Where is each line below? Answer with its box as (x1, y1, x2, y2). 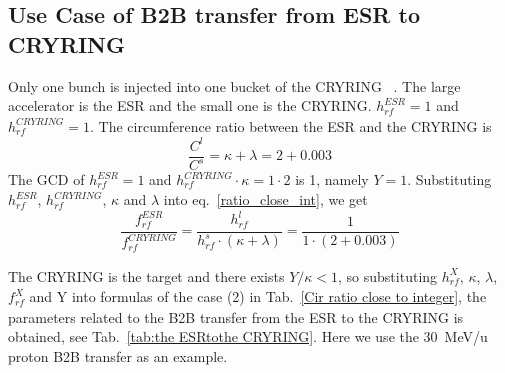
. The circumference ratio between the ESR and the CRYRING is (90, 115, 492, 136)
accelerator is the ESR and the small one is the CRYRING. (8, 95, 372, 116)
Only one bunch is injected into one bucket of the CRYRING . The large (8, 75, 461, 96)
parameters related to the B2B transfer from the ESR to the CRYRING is (8, 306, 464, 327)
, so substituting (338, 265, 438, 286)
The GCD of (8, 169, 85, 189)
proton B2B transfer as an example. (8, 345, 228, 366)
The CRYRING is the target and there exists (8, 265, 285, 286)
